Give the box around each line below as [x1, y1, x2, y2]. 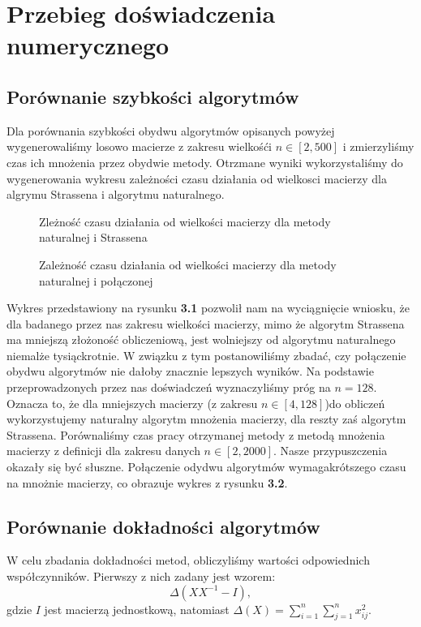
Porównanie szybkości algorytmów [6, 84, 299, 109]
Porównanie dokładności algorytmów [6, 513, 320, 539]
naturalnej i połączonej [39, 272, 153, 289]
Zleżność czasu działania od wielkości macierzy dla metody [39, 213, 331, 230]
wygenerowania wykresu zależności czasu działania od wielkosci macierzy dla [6, 170, 388, 187]
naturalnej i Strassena [39, 229, 148, 246]
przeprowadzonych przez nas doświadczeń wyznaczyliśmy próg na [6, 379, 331, 396]
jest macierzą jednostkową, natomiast [44, 600, 230, 617]
